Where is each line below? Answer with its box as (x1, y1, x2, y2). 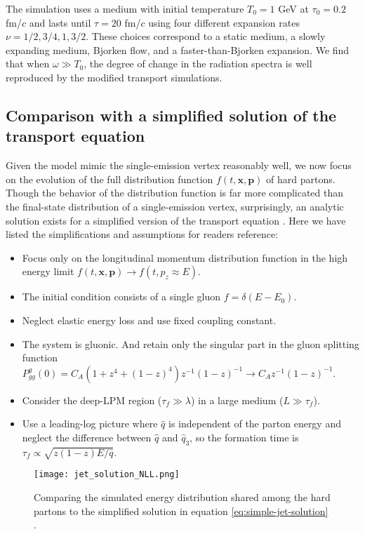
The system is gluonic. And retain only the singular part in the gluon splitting (22, 336, 359, 351)
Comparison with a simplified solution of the (6, 104, 337, 126)
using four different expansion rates (148, 15, 300, 29)
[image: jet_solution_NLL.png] (34, 469, 180, 480)
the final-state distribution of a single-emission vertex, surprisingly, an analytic (6, 199, 344, 213)
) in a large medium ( (190, 392, 284, 407)
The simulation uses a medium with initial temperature (6, 1, 244, 15)
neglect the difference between (22, 429, 152, 444)
